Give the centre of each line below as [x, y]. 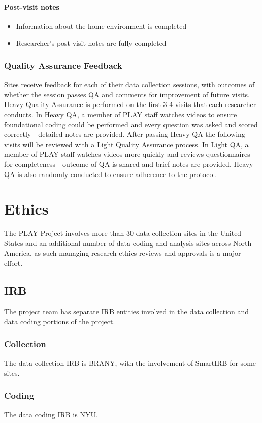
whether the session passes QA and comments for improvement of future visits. [127, 94]
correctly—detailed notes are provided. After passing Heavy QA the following [125, 134]
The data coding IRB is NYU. [51, 414]
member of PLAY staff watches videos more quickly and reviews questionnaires [127, 154]
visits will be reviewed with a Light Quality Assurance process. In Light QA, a [126, 144]
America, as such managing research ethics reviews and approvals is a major [123, 253]
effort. [13, 263]
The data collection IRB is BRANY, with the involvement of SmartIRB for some [130, 363]
